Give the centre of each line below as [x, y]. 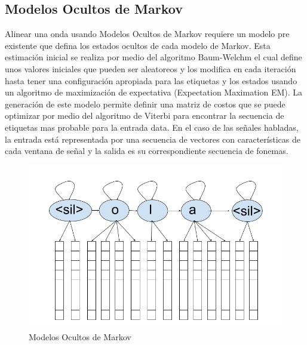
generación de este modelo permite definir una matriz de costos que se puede [145, 104]
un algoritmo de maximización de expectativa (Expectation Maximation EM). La [154, 92]
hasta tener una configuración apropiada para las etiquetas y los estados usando [151, 80]
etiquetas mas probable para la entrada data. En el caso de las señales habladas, [152, 127]
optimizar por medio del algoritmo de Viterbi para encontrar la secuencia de [145, 115]
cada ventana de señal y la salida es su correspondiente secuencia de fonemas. [147, 151]
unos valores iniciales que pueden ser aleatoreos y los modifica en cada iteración [151, 68]
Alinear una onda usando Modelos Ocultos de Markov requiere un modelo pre [147, 34]
